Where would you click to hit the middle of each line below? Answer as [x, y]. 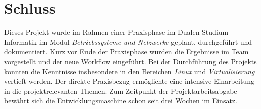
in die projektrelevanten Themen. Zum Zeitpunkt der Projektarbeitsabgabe [121, 91]
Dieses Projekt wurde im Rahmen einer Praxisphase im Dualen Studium [116, 32]
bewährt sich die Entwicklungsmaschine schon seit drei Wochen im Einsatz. [121, 101]
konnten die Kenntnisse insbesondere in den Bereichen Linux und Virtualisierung [129, 71]
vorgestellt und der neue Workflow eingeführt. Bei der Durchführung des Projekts [130, 61]
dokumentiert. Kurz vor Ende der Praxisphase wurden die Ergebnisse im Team [126, 51]
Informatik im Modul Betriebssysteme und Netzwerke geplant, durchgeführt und [128, 41]
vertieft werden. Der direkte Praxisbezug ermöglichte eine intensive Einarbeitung [129, 81]
